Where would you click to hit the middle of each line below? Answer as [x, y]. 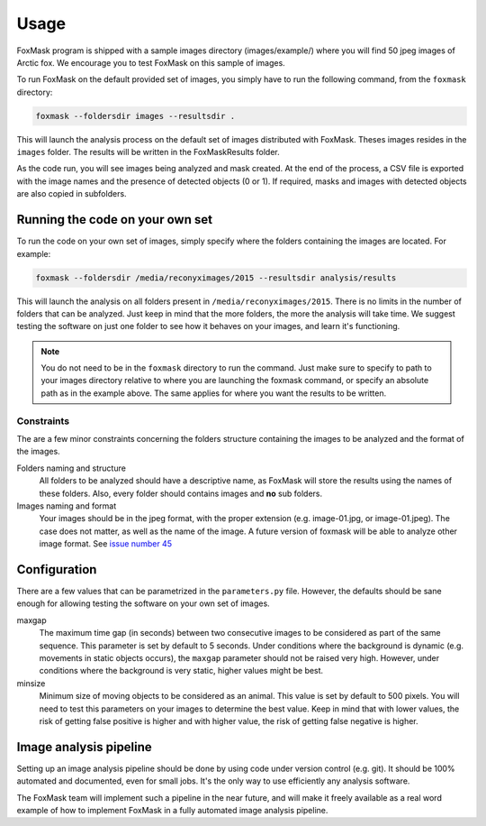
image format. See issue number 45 [106, 544]
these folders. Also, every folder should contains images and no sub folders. [181, 493]
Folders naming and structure [71, 468]
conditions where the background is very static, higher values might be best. [181, 671]
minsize [31, 683]
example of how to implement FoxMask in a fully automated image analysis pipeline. [172, 811]
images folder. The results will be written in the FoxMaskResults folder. [148, 152]
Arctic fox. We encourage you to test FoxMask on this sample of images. [151, 62]
